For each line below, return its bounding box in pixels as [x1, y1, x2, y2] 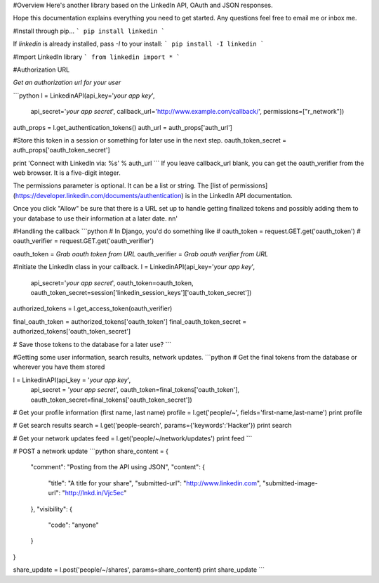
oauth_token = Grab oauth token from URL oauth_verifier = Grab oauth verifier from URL [13, 249, 268, 258]
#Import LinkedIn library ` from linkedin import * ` [13, 53, 180, 61]
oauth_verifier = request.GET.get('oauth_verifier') [13, 237, 154, 245]
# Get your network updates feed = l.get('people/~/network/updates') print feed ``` [13, 434, 253, 443]
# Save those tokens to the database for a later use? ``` [13, 340, 172, 348]
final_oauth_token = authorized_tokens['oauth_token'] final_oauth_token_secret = [13, 317, 247, 326]
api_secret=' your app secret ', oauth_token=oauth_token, [30, 278, 194, 287]
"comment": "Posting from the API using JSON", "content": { [30, 463, 206, 471]
